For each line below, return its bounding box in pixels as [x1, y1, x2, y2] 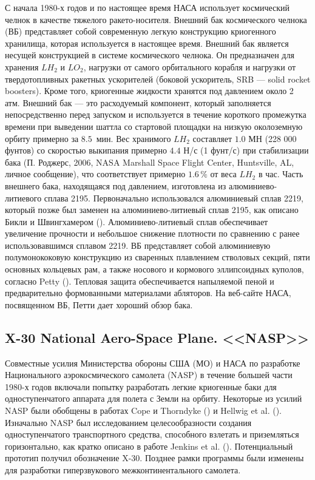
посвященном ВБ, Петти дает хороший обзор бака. [5, 298, 193, 311]
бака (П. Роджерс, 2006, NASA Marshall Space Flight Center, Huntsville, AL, [5, 155, 294, 168]
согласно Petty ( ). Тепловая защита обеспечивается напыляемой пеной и [5, 274, 274, 287]
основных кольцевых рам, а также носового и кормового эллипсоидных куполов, [5, 263, 304, 275]
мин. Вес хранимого [96, 132, 171, 144]
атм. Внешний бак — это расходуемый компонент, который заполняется [5, 96, 271, 109]
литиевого [5, 191, 42, 204]
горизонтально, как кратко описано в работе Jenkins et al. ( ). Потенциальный [5, 439, 293, 452]
